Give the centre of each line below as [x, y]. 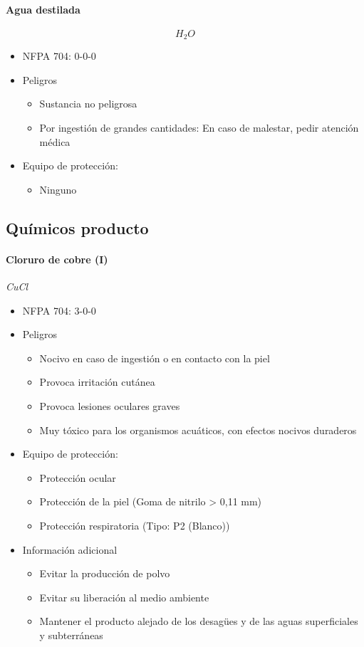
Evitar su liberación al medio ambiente [124, 597]
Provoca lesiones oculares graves [110, 405]
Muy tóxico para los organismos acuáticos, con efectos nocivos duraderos [198, 430]
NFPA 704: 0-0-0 [59, 56]
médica [55, 141]
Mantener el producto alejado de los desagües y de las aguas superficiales [199, 621]
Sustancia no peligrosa [88, 104]
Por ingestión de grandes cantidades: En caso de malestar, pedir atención [199, 128]
